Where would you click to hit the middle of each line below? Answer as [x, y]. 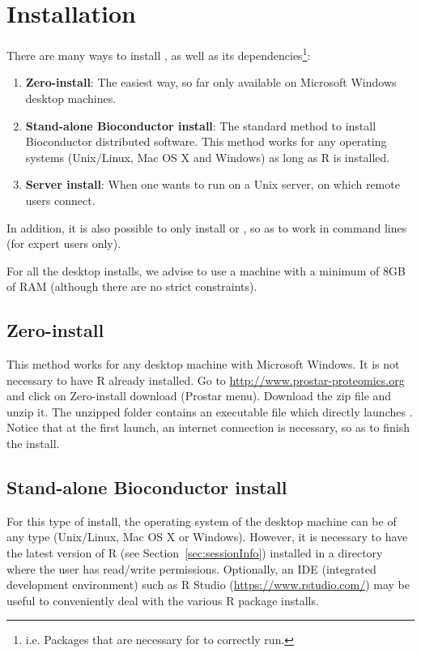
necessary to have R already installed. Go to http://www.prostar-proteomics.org [206, 380]
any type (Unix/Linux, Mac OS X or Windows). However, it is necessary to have [207, 537]
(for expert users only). [64, 243]
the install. [33, 444]
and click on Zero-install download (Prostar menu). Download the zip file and [199, 396]
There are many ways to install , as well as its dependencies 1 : [159, 54]
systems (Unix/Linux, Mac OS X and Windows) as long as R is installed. [208, 157]
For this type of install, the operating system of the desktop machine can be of [202, 521]
